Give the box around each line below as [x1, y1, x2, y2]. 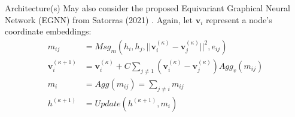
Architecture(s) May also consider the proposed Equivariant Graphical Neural [5, 2, 290, 14]
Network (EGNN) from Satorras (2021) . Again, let [5, 13, 193, 26]
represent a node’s [205, 13, 272, 26]
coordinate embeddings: [5, 25, 92, 37]
